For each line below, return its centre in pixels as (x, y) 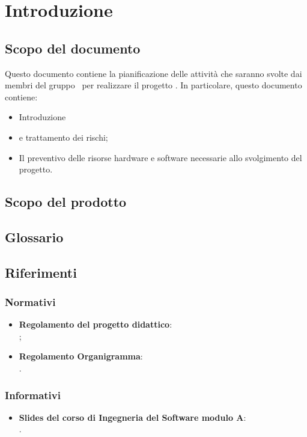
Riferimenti (41, 272)
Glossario (34, 237)
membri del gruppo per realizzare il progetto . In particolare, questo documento (153, 85)
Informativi (33, 395)
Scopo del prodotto (66, 202)
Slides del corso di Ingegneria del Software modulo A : (132, 417)
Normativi (30, 302)
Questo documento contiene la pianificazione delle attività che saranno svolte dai (153, 73)
